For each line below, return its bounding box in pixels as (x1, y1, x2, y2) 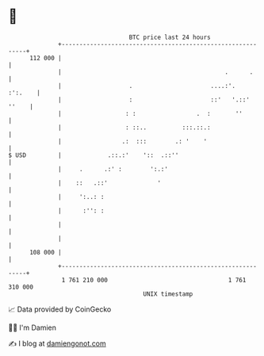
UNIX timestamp (143, 289, 193, 298)
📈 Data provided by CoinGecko (8, 304, 112, 314)
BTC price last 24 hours (128, 33, 212, 41)
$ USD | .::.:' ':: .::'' (8, 151, 179, 159)
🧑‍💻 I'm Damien (8, 323, 57, 332)
